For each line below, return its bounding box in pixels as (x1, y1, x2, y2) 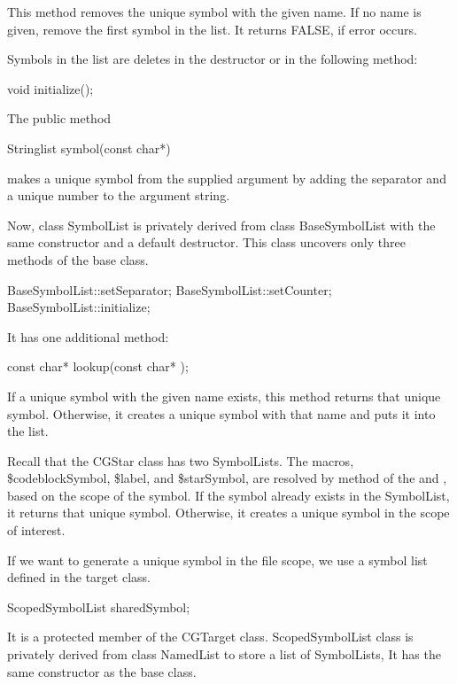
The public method (7, 109, 112, 128)
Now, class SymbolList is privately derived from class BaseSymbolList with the (7, 215, 436, 234)
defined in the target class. (7, 568, 151, 587)
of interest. (7, 521, 66, 540)
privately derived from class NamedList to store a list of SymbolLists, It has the (7, 645, 441, 664)
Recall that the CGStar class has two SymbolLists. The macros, (7, 451, 354, 470)
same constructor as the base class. (7, 662, 197, 680)
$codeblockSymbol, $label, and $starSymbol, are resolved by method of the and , (7, 469, 447, 487)
